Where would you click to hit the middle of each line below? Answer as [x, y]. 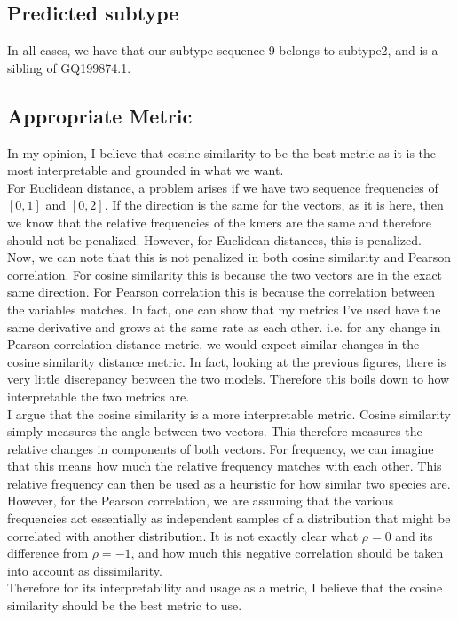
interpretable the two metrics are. [99, 396]
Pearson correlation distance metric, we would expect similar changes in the [213, 344]
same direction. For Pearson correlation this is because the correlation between [221, 292]
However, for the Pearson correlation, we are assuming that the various [201, 501]
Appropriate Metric [100, 115]
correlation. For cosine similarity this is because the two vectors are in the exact [225, 274]
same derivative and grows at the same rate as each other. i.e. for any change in [224, 326]
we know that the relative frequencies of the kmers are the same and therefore [219, 222]
